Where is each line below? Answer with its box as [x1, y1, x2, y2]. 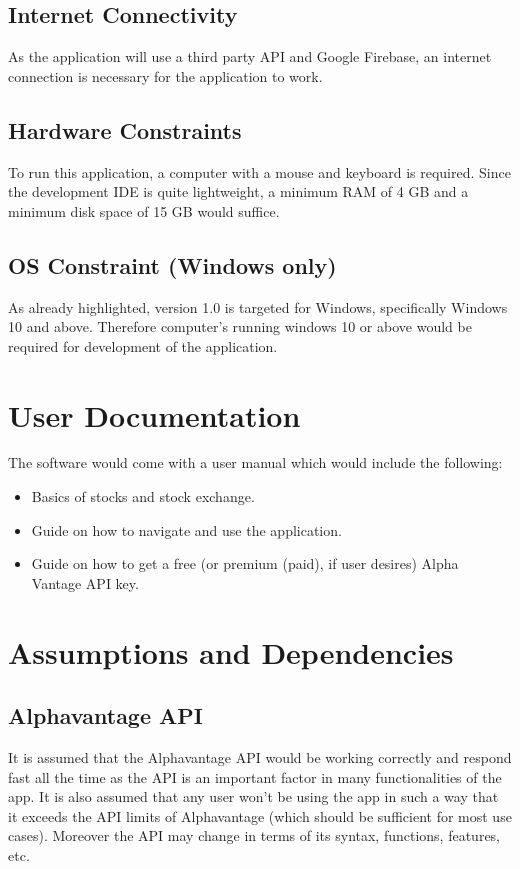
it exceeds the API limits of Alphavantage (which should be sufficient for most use [8, 805, 512, 826]
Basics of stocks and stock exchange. [31, 486, 255, 507]
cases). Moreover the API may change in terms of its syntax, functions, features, [8, 825, 501, 846]
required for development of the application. [8, 335, 278, 356]
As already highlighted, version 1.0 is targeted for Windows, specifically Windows [8, 296, 508, 317]
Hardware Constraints [8, 114, 242, 145]
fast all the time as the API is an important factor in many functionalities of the [8, 766, 502, 787]
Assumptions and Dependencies [8, 631, 454, 672]
